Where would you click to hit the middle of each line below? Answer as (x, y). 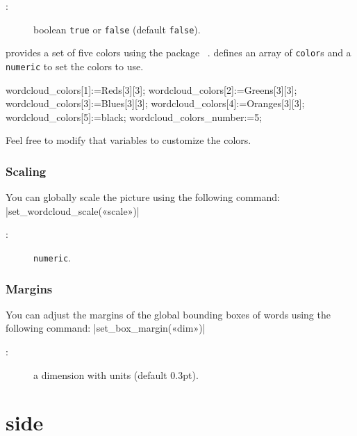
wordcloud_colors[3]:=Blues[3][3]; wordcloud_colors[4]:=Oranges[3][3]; (155, 103)
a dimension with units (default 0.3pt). (116, 374)
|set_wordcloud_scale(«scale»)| (73, 210)
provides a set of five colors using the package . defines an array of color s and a (178, 53)
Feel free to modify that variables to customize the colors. (128, 140)
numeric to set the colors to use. (75, 66)
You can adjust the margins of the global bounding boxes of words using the (168, 314)
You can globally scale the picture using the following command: (143, 197)
